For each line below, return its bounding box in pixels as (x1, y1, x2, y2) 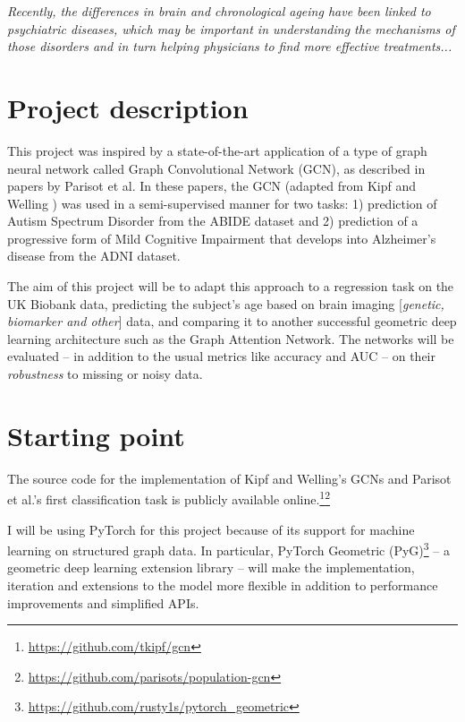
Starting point (7, 417, 185, 453)
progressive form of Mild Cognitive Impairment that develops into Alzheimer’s (7, 228, 436, 247)
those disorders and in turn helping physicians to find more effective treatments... (7, 37, 452, 56)
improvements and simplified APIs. (7, 593, 199, 612)
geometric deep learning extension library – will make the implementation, (7, 558, 415, 577)
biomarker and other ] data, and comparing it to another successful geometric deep (7, 312, 457, 331)
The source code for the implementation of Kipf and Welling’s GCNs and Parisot (7, 468, 452, 487)
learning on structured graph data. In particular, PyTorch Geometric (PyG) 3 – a (7, 538, 450, 559)
